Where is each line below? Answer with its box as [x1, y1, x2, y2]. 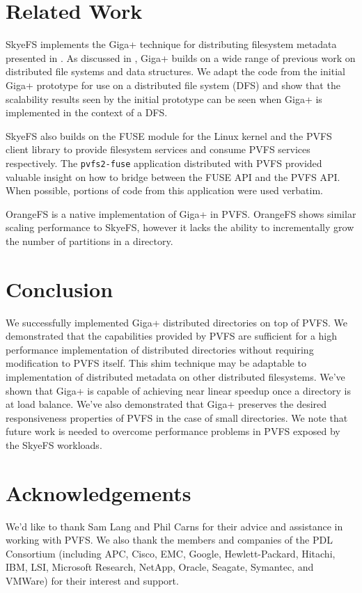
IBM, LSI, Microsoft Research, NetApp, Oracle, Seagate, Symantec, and [6, 560, 314, 574]
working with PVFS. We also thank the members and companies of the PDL [6, 532, 333, 547]
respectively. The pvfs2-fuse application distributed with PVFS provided [6, 155, 322, 170]
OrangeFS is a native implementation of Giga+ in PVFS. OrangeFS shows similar [6, 206, 356, 221]
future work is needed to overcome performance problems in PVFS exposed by [6, 424, 340, 438]
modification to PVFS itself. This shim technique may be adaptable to [6, 356, 306, 370]
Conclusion [6, 274, 113, 303]
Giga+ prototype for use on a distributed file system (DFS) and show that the [6, 77, 340, 92]
